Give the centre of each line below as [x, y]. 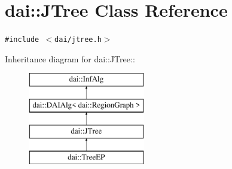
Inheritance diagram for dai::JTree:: [70, 58]
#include [22, 40]
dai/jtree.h [78, 40]
